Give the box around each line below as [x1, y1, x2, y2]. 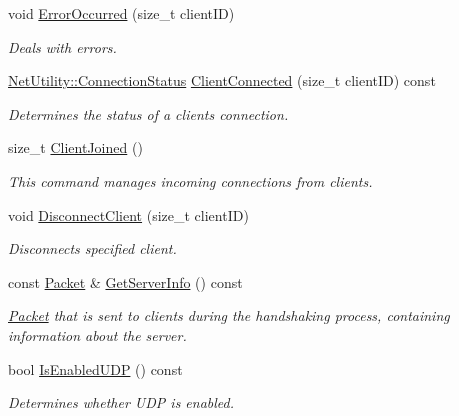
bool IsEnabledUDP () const [8, 358, 183, 379]
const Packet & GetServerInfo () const [8, 271, 243, 292]
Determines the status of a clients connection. [8, 103, 289, 124]
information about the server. [8, 324, 187, 345]
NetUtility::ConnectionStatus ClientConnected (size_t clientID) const [8, 70, 436, 91]
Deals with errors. [8, 36, 117, 57]
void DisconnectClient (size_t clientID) [8, 204, 249, 225]
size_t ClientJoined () [8, 137, 143, 158]
